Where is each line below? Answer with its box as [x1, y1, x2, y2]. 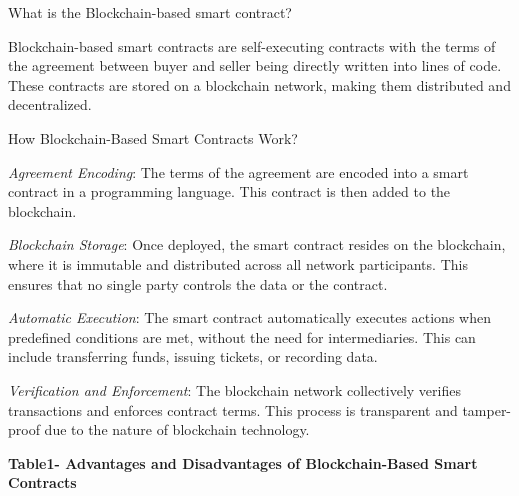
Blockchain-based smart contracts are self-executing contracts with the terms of [8, 35, 496, 56]
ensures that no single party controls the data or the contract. [8, 273, 388, 294]
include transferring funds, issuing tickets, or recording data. [8, 346, 378, 367]
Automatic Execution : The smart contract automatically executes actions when [8, 307, 491, 328]
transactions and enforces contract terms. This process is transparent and [8, 399, 458, 420]
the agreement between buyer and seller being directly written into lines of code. [8, 55, 502, 76]
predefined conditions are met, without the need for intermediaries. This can [8, 326, 476, 347]
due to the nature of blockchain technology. [44, 419, 310, 440]
